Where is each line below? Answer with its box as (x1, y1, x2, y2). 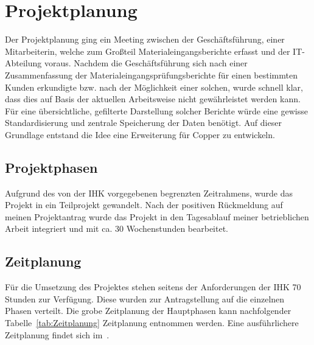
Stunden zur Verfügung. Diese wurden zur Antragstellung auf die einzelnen (5, 292, 285, 305)
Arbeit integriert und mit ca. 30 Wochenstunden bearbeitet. (5, 222, 228, 235)
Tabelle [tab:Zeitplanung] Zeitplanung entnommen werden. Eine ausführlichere (5, 316, 299, 329)
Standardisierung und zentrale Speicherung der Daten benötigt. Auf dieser (5, 116, 282, 129)
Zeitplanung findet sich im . (5, 328, 110, 341)
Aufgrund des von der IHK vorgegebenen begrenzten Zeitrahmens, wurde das (5, 186, 293, 199)
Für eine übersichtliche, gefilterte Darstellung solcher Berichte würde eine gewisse (5, 104, 308, 117)
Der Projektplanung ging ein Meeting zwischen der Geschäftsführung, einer (5, 33, 285, 46)
